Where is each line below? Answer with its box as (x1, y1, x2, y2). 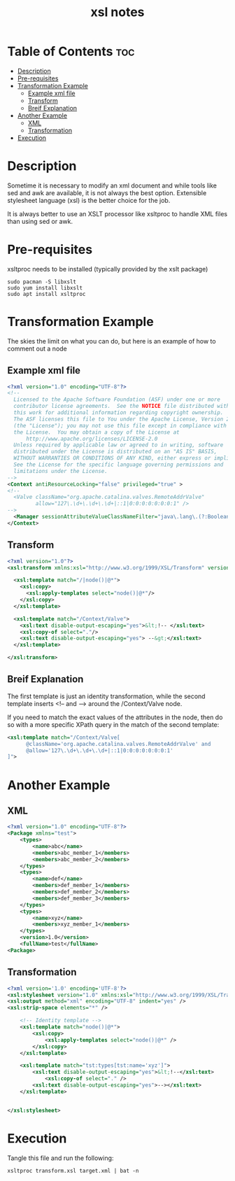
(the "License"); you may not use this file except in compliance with (13, 422, 227, 429)
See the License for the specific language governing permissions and (13, 461, 224, 469)
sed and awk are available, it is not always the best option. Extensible (7, 188, 207, 197)
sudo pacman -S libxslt (7, 278, 77, 285)
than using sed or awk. (7, 217, 73, 225)
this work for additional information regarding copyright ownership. (13, 409, 224, 416)
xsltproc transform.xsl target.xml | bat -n (7, 1167, 139, 1174)
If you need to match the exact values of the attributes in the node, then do (7, 713, 223, 721)
